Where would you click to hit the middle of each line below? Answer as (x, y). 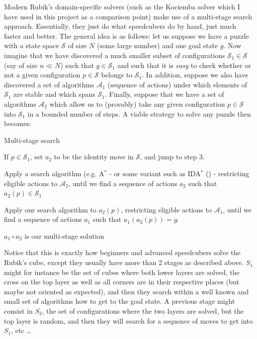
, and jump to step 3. (172, 157)
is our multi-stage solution (64, 236)
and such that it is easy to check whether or (184, 65)
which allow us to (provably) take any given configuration (137, 103)
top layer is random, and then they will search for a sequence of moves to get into (128, 320)
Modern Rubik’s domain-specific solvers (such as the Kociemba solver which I (122, 6)
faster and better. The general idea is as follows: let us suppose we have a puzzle (127, 35)
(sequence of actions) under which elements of (177, 84)
